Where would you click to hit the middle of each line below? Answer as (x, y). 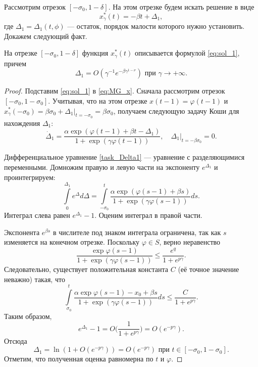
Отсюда (16, 341)
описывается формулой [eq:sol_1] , (187, 53)
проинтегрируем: (30, 177)
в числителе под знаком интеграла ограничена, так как (137, 232)
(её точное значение (209, 269)
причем (15, 63)
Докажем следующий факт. (46, 36)
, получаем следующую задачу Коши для (176, 110)
